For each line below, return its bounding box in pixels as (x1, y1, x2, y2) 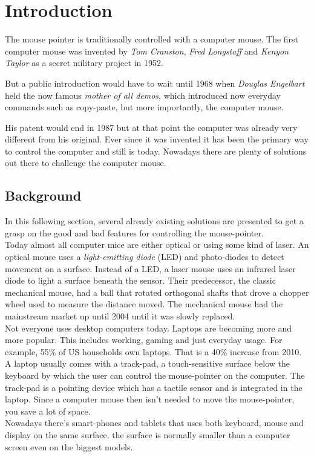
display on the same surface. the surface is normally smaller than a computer (5, 428, 290, 441)
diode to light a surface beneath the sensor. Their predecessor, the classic (5, 274, 276, 287)
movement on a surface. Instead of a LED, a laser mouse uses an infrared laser (5, 262, 296, 275)
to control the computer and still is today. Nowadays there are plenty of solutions (5, 144, 307, 157)
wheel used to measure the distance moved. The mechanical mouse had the (5, 298, 283, 310)
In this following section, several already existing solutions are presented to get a (5, 215, 304, 227)
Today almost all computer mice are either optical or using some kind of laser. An (5, 238, 309, 251)
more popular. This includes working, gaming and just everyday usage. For (5, 333, 283, 346)
